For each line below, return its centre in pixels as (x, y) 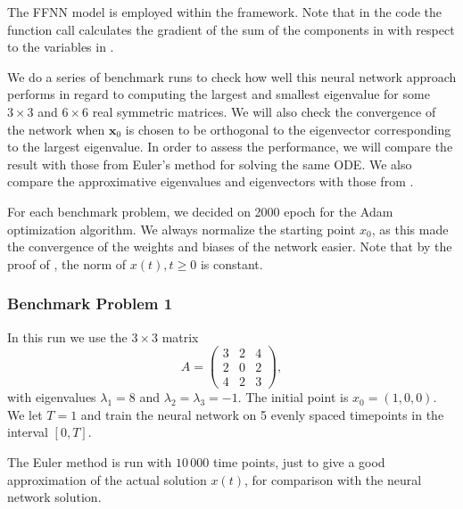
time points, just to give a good (299, 462)
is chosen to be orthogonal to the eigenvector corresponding (288, 129)
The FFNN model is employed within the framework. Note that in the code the (225, 12)
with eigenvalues (52, 397)
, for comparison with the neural (333, 479)
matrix (180, 337)
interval (28, 432)
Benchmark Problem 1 (90, 304)
